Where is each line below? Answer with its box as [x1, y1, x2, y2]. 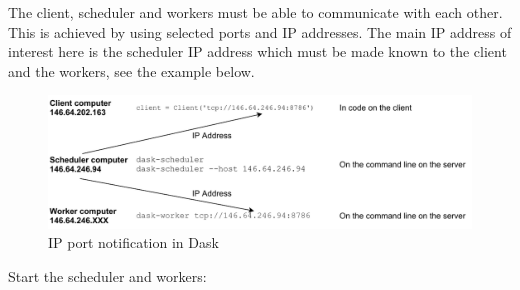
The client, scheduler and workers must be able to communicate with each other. [8, 2, 503, 22]
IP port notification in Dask [48, 232, 219, 253]
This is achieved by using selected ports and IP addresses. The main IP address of [8, 21, 512, 42]
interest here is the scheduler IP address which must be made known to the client [8, 41, 507, 62]
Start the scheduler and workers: [8, 265, 207, 286]
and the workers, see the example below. [8, 60, 255, 81]
